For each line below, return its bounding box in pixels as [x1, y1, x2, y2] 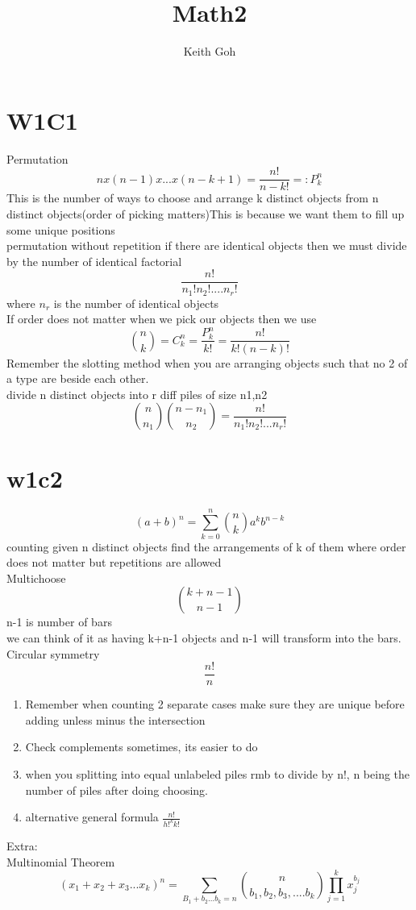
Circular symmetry [6, 645, 100, 662]
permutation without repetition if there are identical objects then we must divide [6, 237, 407, 254]
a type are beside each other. [6, 370, 149, 387]
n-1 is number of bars [6, 613, 112, 630]
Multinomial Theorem [6, 853, 115, 870]
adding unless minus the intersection [25, 711, 206, 728]
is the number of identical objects [53, 294, 219, 311]
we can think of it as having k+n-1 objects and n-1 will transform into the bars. [6, 629, 401, 646]
